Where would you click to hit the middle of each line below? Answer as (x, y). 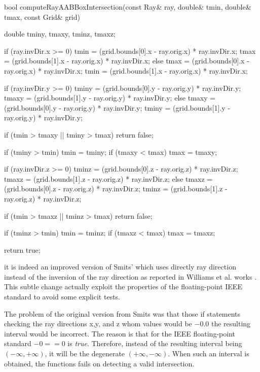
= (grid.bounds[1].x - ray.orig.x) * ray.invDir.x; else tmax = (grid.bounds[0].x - (127, 61)
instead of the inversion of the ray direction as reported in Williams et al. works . (131, 276)
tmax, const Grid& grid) (42, 16)
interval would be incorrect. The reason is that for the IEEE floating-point (120, 333)
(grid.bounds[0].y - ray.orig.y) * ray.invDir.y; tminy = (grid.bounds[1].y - (117, 107)
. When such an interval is (209, 353)
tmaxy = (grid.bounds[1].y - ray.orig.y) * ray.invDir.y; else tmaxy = (110, 98)
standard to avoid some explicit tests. (62, 297)
